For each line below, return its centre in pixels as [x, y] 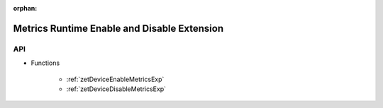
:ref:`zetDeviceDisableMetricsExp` [116, 89]
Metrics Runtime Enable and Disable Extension [118, 28]
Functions [45, 63]
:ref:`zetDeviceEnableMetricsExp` [115, 79]
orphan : [25, 8]
